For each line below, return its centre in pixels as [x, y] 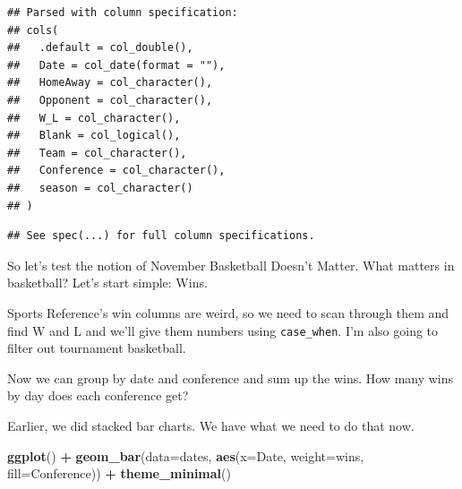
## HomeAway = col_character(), [110, 83]
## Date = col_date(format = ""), [116, 65]
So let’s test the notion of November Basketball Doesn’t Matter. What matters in [231, 265]
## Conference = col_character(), [116, 171]
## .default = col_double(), [100, 48]
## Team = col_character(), [97, 153]
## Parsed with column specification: [123, 13]
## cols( [33, 30]
